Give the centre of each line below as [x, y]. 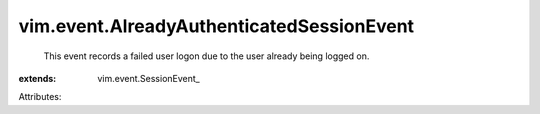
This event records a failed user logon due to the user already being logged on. [206, 56]
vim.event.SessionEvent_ [148, 78]
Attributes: [40, 97]
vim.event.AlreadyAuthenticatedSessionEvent [216, 26]
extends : [37, 78]
